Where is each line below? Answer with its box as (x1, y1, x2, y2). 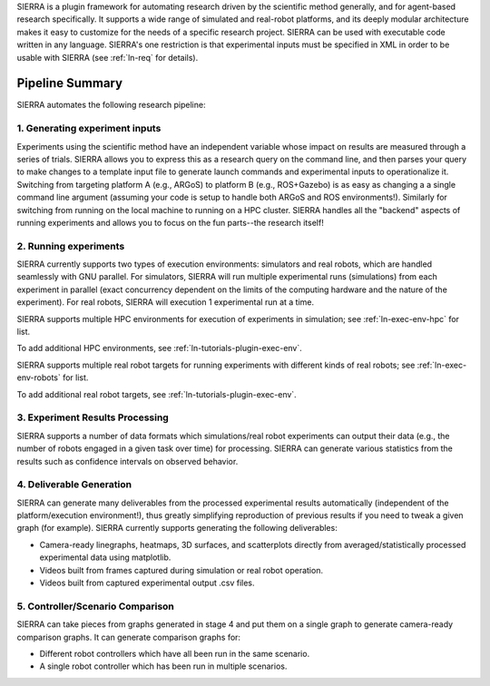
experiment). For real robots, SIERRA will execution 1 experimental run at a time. (16, 297, 315, 308)
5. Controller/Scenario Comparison (16, 600, 174, 612)
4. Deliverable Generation (16, 478, 132, 491)
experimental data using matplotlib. (39, 552, 171, 563)
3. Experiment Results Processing (16, 411, 170, 424)
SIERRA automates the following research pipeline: (16, 100, 206, 111)
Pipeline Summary (16, 75, 122, 91)
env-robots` (16, 372, 61, 383)
